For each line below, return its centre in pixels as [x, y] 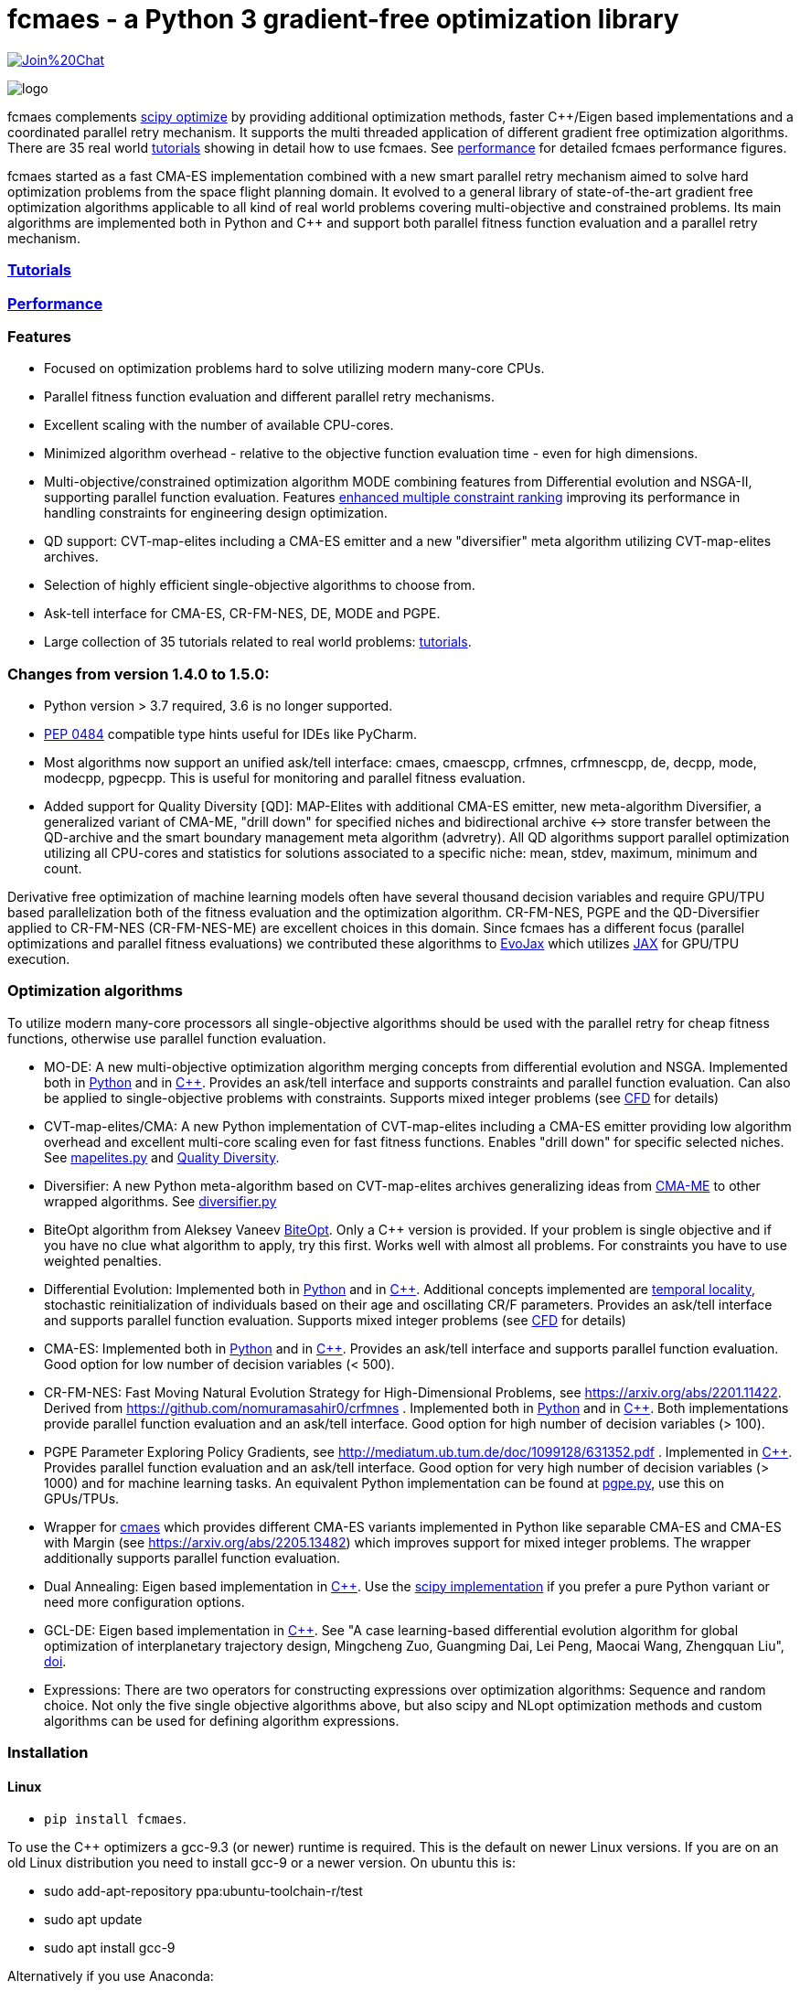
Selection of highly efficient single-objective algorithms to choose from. [260, 585]
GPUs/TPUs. [82, 1498]
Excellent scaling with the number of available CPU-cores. [219, 425]
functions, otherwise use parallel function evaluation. [167, 1038]
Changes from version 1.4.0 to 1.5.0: [139, 674]
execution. [39, 959]
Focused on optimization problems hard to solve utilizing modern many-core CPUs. [294, 369]
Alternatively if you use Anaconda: [111, 1976]
